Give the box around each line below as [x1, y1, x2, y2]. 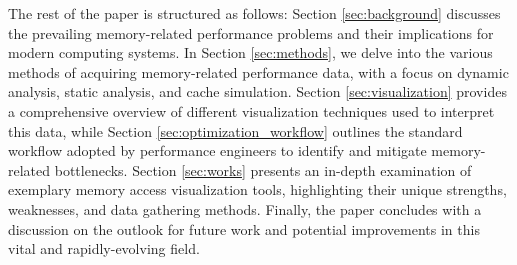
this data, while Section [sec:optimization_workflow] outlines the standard [8, 120, 463, 141]
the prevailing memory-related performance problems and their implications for [8, 22, 494, 43]
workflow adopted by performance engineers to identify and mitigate [8, 140, 427, 161]
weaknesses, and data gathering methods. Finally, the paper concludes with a [8, 198, 482, 219]
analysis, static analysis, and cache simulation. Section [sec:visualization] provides [8, 81, 507, 102]
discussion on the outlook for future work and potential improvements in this [8, 218, 480, 239]
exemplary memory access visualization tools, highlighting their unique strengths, [8, 179, 507, 200]
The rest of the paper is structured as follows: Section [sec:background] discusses [8, 3, 501, 23]
